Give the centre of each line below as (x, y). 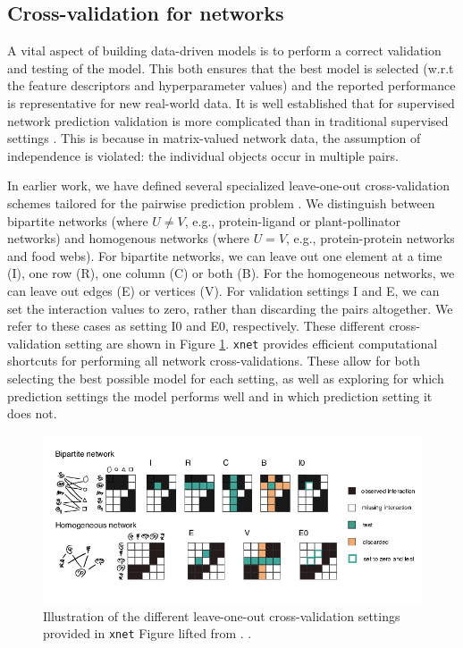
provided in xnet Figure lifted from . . (147, 633)
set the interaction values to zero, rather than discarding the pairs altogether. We (230, 308)
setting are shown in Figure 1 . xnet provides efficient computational (251, 343)
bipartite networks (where (78, 220)
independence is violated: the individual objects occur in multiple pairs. (203, 155)
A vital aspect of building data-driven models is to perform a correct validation (224, 50)
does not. (32, 413)
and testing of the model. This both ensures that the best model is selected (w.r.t (231, 67)
